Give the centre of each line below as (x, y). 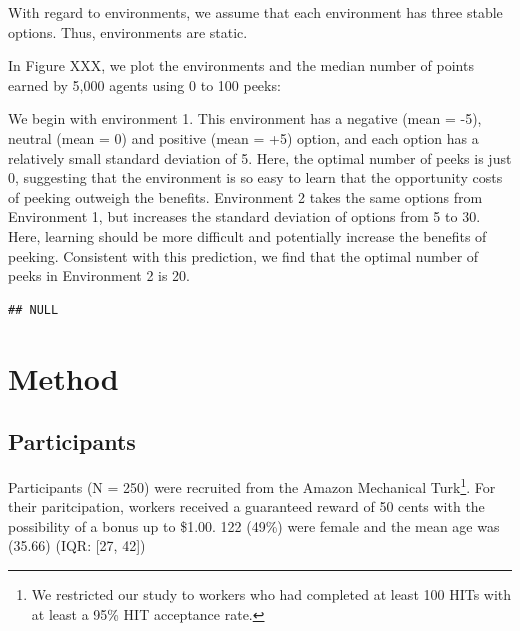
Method (63, 377)
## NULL (33, 309)
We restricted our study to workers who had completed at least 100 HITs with (271, 593)
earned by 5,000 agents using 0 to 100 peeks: (144, 84)
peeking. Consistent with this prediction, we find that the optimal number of (243, 255)
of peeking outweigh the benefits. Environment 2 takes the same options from (245, 196)
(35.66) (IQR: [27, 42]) (77, 545)
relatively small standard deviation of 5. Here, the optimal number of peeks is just (260, 157)
